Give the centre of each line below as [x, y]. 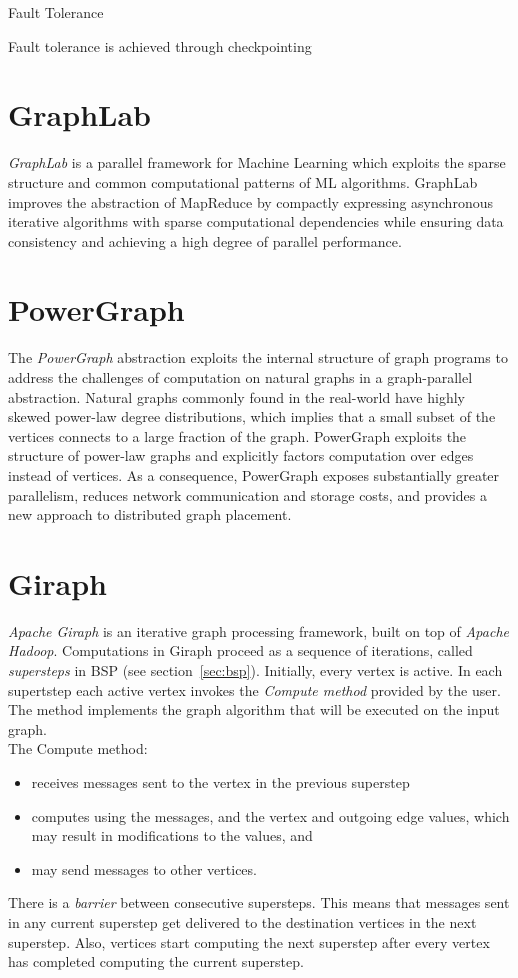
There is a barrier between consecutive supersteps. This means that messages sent [259, 902]
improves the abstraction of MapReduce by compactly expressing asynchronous [250, 201]
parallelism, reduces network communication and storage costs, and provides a [247, 494]
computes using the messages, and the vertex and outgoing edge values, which [270, 815]
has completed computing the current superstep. [156, 961]
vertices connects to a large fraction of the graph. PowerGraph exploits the [237, 435]
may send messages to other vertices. [144, 868]
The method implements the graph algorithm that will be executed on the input [254, 709]
